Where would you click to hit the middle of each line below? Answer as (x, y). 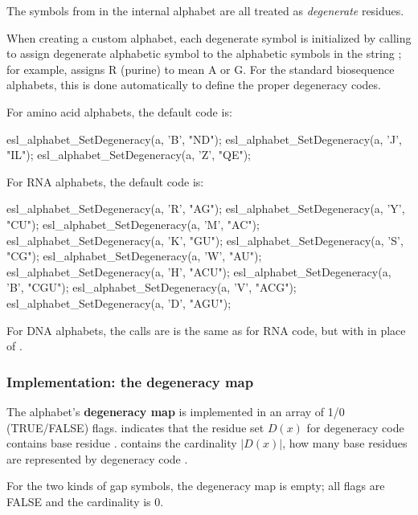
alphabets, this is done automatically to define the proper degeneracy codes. (194, 85)
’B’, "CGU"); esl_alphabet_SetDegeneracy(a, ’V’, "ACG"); (152, 287)
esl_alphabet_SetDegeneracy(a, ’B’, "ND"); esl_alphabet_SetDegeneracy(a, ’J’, (204, 139)
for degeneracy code (355, 427)
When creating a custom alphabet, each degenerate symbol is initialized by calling (209, 37)
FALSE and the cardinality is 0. (85, 501)
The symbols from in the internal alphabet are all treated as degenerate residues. (205, 10)
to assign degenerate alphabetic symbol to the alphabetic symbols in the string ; (204, 53)
